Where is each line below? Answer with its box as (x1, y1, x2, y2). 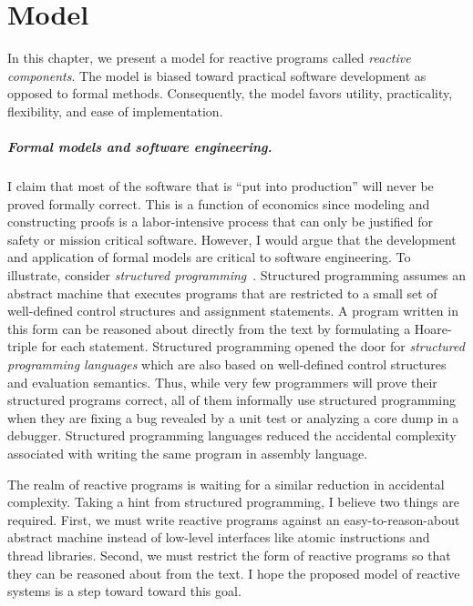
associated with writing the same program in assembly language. (7, 443, 368, 462)
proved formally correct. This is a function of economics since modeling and (7, 194, 430, 213)
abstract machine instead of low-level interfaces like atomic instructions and (7, 528, 430, 547)
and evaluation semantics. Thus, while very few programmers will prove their (7, 372, 437, 391)
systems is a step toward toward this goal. (7, 581, 242, 601)
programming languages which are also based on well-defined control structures (7, 355, 447, 373)
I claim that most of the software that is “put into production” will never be (7, 177, 434, 196)
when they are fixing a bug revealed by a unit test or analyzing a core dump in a (7, 408, 459, 427)
